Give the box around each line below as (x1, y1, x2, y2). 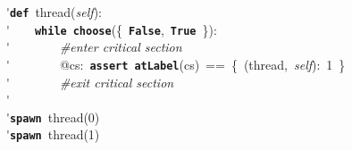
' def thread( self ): (6, 3, 102, 21)
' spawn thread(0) (6, 107, 100, 126)
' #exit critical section (6, 72, 174, 91)
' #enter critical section (6, 37, 182, 56)
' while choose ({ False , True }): (6, 20, 217, 38)
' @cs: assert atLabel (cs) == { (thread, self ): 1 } (6, 54, 346, 73)
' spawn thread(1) (6, 125, 100, 144)
